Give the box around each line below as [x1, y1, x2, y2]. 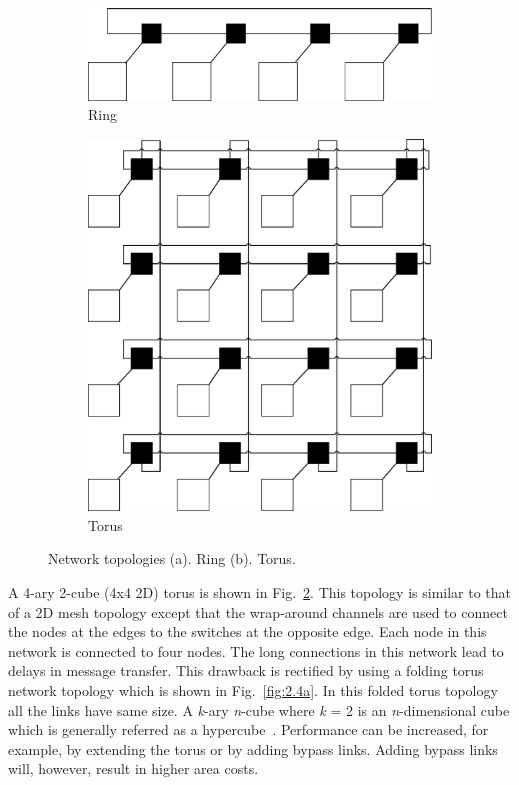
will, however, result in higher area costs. [8, 758, 259, 779]
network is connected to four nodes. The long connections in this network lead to [8, 640, 504, 661]
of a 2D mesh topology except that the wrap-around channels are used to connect [8, 601, 508, 622]
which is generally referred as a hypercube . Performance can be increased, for [8, 719, 489, 740]
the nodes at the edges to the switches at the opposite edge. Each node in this [8, 621, 487, 642]
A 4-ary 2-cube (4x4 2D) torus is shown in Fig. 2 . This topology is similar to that [8, 582, 512, 603]
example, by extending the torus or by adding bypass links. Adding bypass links [8, 738, 498, 759]
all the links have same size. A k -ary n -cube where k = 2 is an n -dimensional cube [8, 699, 510, 720]
